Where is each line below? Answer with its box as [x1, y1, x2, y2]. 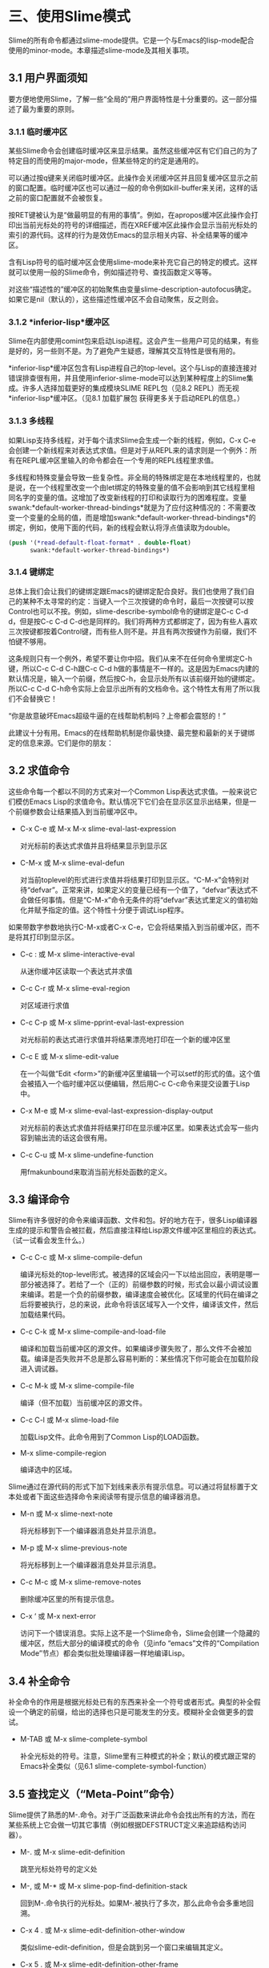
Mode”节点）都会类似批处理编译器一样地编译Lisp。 [19, 1648, 190, 1658]
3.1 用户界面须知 [8, 71, 88, 85]
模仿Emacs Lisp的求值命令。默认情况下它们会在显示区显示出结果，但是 [14, 797, 250, 806]
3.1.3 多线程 [8, 415, 54, 426]
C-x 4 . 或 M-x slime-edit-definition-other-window [19, 1925, 186, 1935]
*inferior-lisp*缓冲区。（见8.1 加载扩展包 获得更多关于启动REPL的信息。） [8, 393, 244, 403]
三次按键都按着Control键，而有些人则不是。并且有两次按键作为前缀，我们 [8, 626, 251, 636]
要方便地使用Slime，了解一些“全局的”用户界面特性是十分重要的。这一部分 [8, 94, 251, 104]
